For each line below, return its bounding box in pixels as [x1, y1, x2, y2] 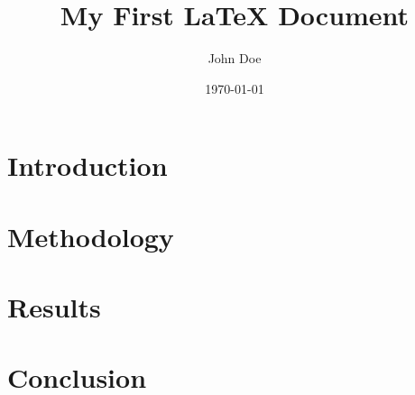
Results [7, 289, 101, 326]
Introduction [7, 147, 168, 184]
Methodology [7, 217, 174, 254]
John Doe [207, 49, 262, 68]
